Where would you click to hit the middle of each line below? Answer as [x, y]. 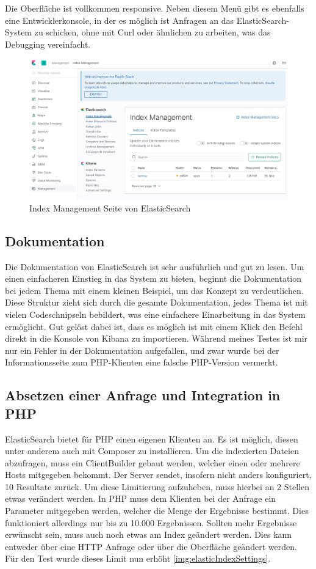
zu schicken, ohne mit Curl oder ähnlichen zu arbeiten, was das [153, 32]
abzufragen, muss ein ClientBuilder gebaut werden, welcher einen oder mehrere [153, 462]
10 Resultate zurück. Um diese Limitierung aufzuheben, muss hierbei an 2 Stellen [157, 486]
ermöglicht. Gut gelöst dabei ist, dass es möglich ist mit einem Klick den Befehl [154, 326]
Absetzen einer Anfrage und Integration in [143, 395]
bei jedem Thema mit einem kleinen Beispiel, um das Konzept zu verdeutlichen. [154, 290]
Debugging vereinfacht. [48, 44]
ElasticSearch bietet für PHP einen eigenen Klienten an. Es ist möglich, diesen [152, 439]
